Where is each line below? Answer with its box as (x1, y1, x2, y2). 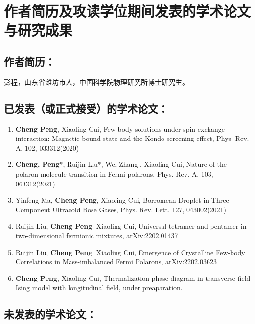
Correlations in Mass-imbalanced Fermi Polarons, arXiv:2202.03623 (15, 256, 217, 267)
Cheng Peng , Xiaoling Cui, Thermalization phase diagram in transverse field (15, 273, 251, 283)
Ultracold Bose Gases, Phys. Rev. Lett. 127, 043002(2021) (52, 204, 226, 214)
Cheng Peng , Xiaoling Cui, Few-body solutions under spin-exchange (15, 123, 225, 134)
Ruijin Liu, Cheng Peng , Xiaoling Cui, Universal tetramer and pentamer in (15, 221, 247, 231)
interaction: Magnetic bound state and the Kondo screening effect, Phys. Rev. (15, 133, 249, 143)
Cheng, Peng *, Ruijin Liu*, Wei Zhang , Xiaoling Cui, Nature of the (15, 159, 227, 169)
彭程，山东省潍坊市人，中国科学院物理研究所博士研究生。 (4, 76, 189, 87)
